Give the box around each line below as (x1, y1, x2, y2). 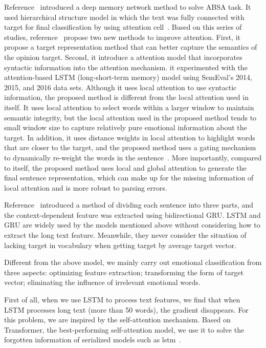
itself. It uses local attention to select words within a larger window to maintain (4, 101, 254, 112)
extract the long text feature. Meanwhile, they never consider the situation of (4, 230, 247, 240)
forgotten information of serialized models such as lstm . (4, 334, 182, 345)
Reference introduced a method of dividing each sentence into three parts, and (4, 199, 254, 210)
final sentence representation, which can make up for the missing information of (4, 172, 254, 183)
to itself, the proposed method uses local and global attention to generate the (4, 162, 247, 173)
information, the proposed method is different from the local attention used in (4, 92, 249, 103)
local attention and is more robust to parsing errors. (4, 182, 167, 193)
